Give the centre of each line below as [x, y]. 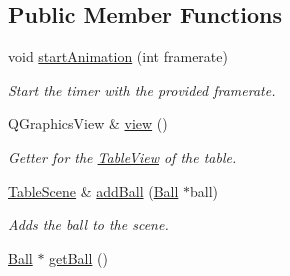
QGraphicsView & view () [88, 123]
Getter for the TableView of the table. [122, 156]
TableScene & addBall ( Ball [93, 190]
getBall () [78, 257]
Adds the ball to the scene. [88, 224]
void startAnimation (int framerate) [118, 56]
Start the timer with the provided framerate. [142, 89]
